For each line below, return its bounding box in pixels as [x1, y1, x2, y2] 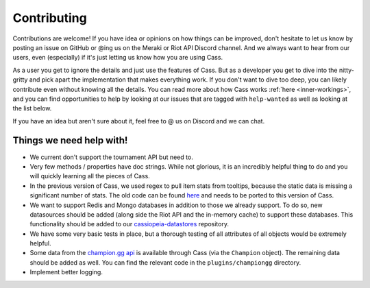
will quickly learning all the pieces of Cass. [29, 172, 150, 180]
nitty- [338, 66, 354, 74]
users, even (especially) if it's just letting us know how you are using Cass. [12, 53, 223, 62]
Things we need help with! [12, 134, 128, 147]
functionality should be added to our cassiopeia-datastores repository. [29, 220, 230, 228]
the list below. [12, 104, 52, 112]
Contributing [12, 10, 87, 25]
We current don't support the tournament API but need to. [29, 153, 193, 161]
